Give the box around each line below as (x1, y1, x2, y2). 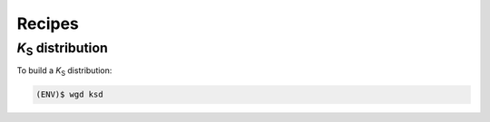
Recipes (16, 14, 79, 33)
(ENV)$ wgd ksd (35, 89, 103, 99)
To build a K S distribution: (16, 65, 113, 79)
